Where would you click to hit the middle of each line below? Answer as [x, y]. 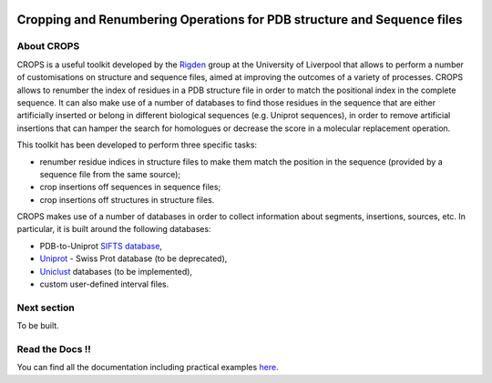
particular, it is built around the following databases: [114, 229]
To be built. [38, 326]
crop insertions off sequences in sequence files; [130, 187]
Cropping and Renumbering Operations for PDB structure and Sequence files [240, 20]
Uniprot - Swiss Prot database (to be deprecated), [133, 258]
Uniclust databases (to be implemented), [116, 271]
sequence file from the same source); [110, 174]
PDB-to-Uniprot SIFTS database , [101, 246]
